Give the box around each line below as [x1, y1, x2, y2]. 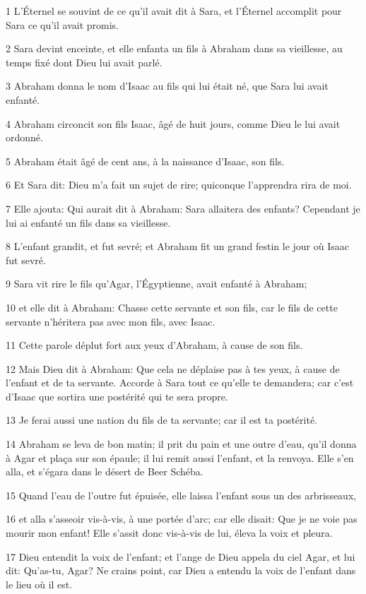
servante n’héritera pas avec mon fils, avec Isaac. [6, 314, 216, 328]
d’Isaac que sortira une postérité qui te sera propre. [6, 388, 228, 403]
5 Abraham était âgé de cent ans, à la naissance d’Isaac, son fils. [6, 153, 285, 168]
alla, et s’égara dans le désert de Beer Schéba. [6, 464, 203, 479]
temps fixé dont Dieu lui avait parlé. [6, 54, 163, 69]
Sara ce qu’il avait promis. [6, 17, 119, 32]
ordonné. [6, 130, 43, 145]
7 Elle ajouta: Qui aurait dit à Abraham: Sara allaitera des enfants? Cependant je [6, 201, 360, 215]
